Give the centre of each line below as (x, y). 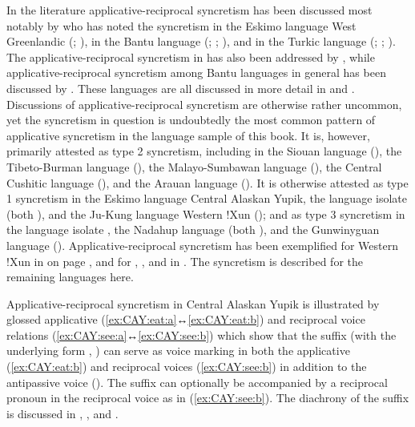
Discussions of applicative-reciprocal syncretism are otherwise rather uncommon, (204, 104)
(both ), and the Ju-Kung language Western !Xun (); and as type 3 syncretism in (206, 214)
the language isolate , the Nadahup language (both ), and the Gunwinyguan (193, 230)
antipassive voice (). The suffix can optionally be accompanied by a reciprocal (197, 382)
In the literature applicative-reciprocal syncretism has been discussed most (189, 10)
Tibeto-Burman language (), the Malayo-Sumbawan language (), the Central (194, 166)
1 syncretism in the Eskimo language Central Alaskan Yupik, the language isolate (207, 198)
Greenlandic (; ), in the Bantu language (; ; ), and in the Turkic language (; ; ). (201, 41)
